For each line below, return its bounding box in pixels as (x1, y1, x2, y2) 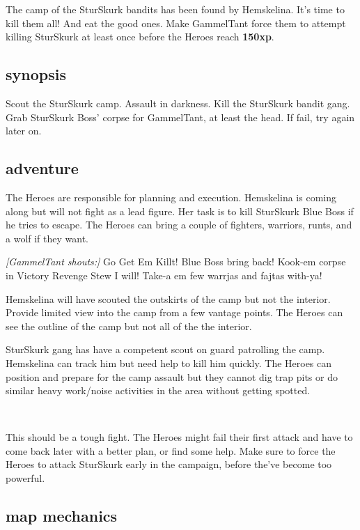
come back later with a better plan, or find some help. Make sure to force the (6, 443, 336, 458)
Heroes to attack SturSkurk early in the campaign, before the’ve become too (6, 457, 332, 471)
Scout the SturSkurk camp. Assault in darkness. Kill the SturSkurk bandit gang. (6, 95, 350, 110)
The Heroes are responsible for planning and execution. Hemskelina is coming (6, 189, 336, 204)
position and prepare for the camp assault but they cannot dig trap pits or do (6, 369, 338, 384)
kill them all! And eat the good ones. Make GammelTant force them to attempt (6, 15, 346, 30)
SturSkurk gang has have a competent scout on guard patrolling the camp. (6, 342, 325, 357)
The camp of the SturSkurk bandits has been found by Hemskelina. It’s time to (6, 2, 345, 16)
